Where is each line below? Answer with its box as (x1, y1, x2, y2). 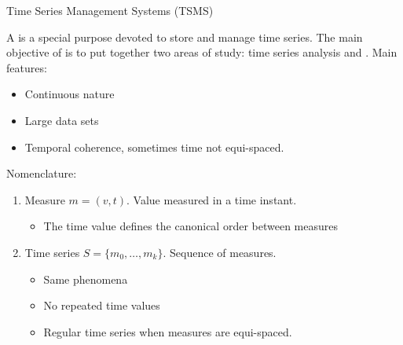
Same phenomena (43, 270, 128, 287)
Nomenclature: (6, 165, 77, 182)
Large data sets (24, 112, 99, 128)
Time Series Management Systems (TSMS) (6, 2, 214, 18)
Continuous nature (24, 86, 115, 102)
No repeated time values (43, 297, 160, 314)
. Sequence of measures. (163, 244, 277, 260)
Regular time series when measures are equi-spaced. (43, 323, 292, 339)
